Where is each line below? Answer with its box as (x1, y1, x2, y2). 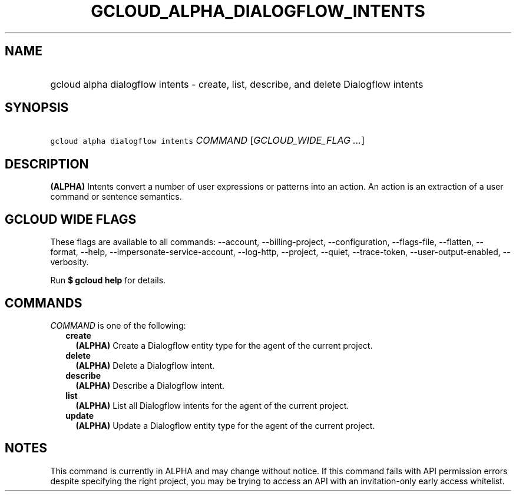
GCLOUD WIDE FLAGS (5, 211, 137, 227)
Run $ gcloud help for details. (50, 275, 166, 286)
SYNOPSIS (5, 100, 69, 115)
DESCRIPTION (5, 156, 89, 171)
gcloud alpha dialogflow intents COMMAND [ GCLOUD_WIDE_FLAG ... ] (50, 134, 365, 147)
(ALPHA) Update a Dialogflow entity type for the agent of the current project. (75, 420, 375, 431)
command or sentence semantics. (50, 191, 182, 202)
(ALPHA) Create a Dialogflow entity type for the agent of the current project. (75, 340, 373, 350)
